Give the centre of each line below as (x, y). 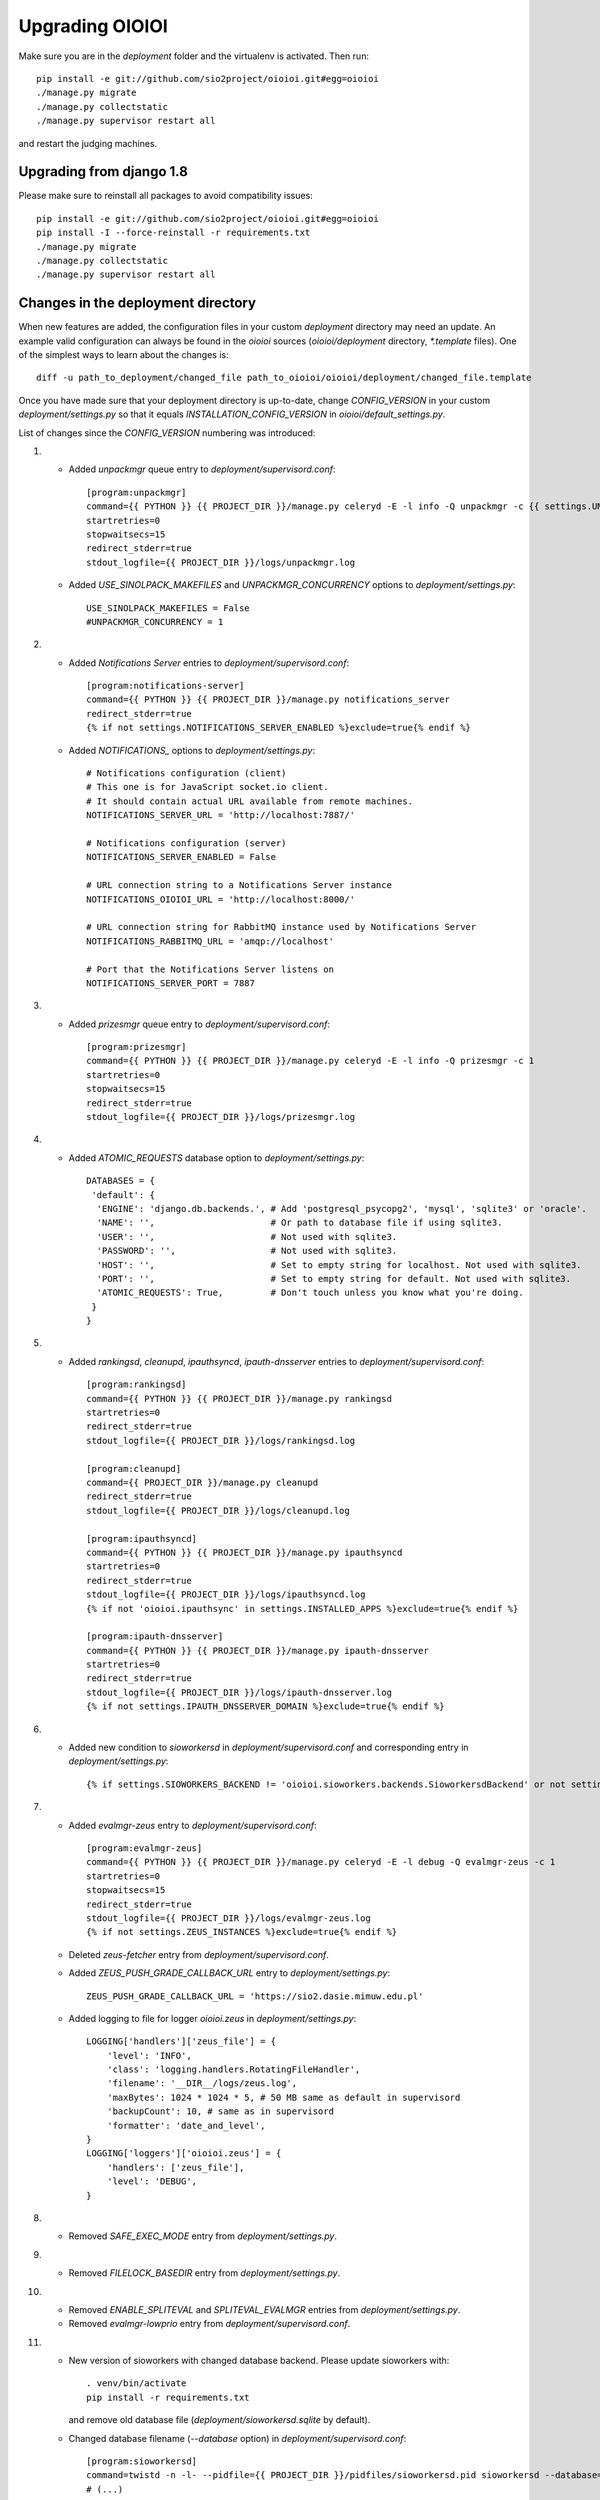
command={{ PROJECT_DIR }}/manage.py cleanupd (202, 1482)
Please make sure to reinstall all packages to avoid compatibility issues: (166, 196)
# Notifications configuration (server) (186, 843)
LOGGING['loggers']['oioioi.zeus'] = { (184, 2153)
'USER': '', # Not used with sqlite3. (247, 1236)
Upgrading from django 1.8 (103, 171)
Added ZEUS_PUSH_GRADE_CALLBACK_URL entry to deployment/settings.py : (229, 1973)
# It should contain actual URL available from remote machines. (250, 801)
